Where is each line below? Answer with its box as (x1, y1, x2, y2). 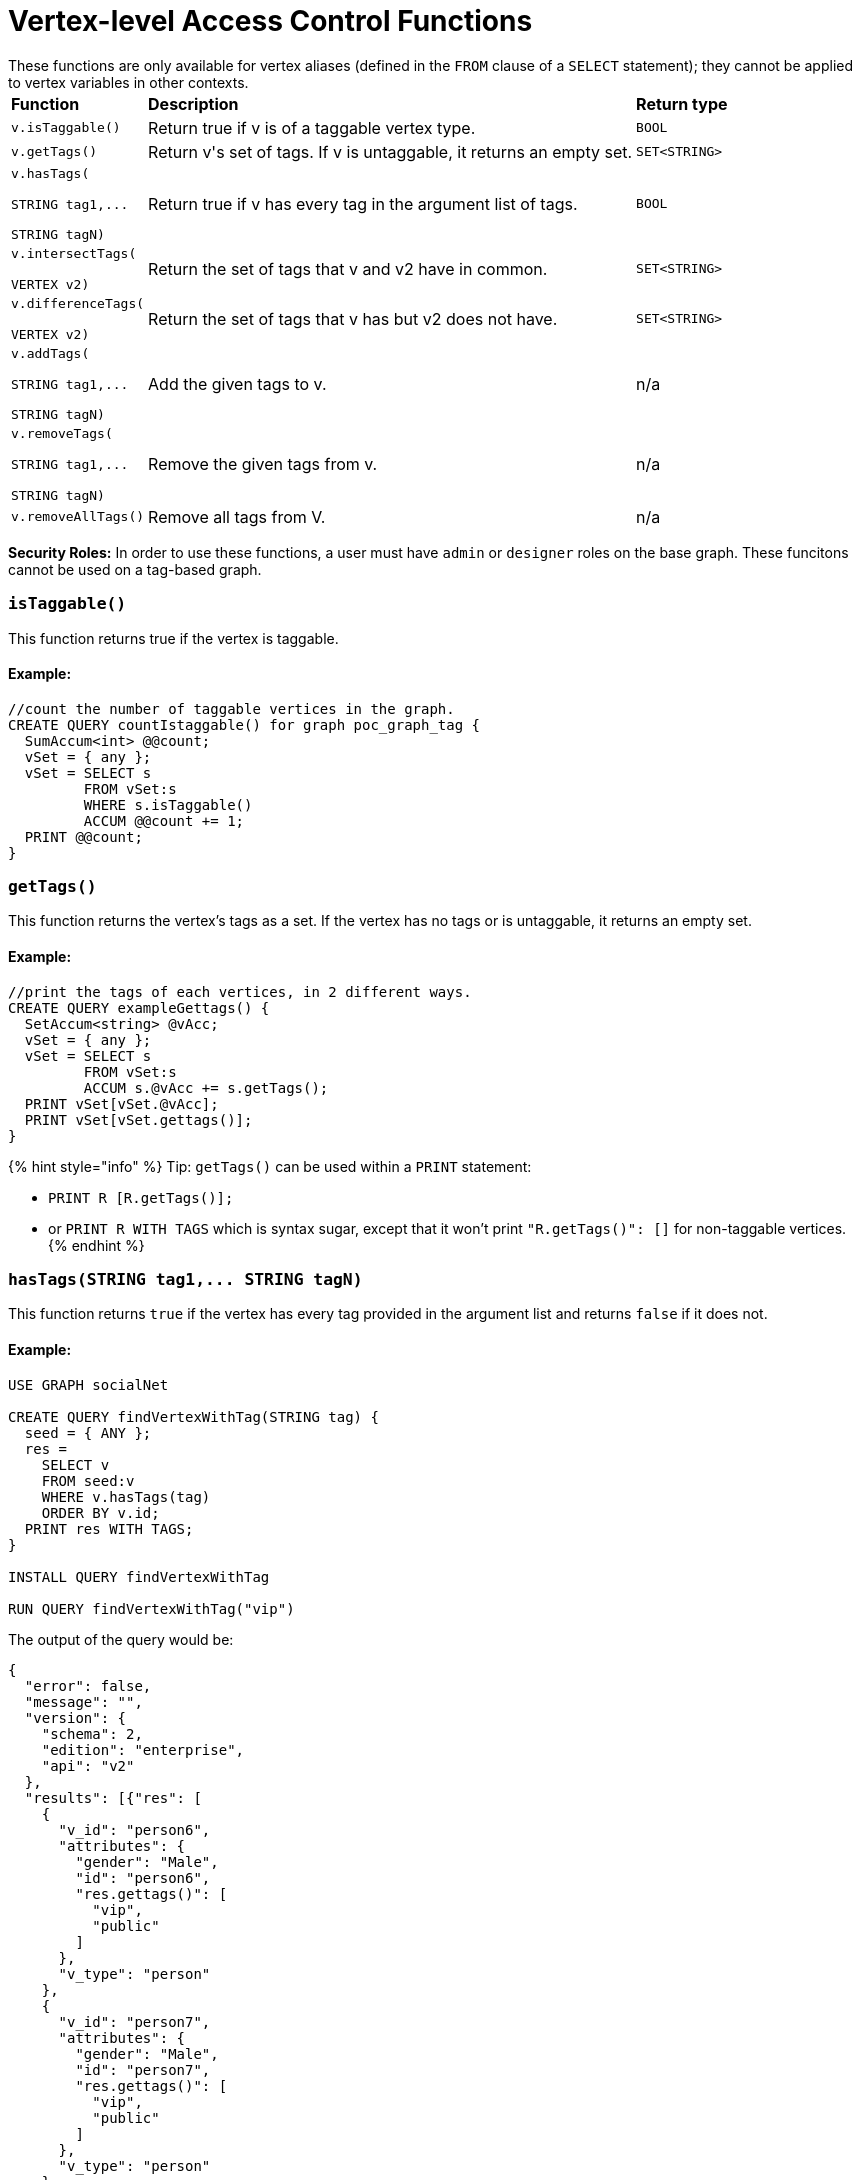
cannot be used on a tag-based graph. (8, 560, 262, 578)
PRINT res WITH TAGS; (24, 1520, 194, 1537)
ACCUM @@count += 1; (83, 812, 245, 829)
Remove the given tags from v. (148, 454, 378, 475)
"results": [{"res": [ (24, 1789, 202, 1806)
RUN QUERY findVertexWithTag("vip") (8, 1600, 295, 1617)
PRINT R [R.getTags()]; (48, 1189, 234, 1206)
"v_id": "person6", (58, 1821, 211, 1838)
